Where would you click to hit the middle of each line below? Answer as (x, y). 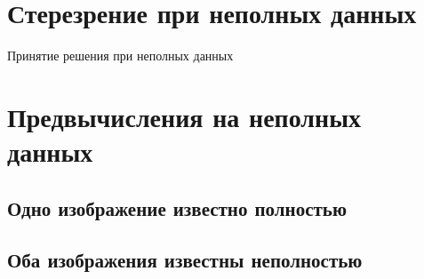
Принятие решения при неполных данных (120, 56)
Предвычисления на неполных (184, 116)
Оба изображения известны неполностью (185, 260)
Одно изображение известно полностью (177, 207)
